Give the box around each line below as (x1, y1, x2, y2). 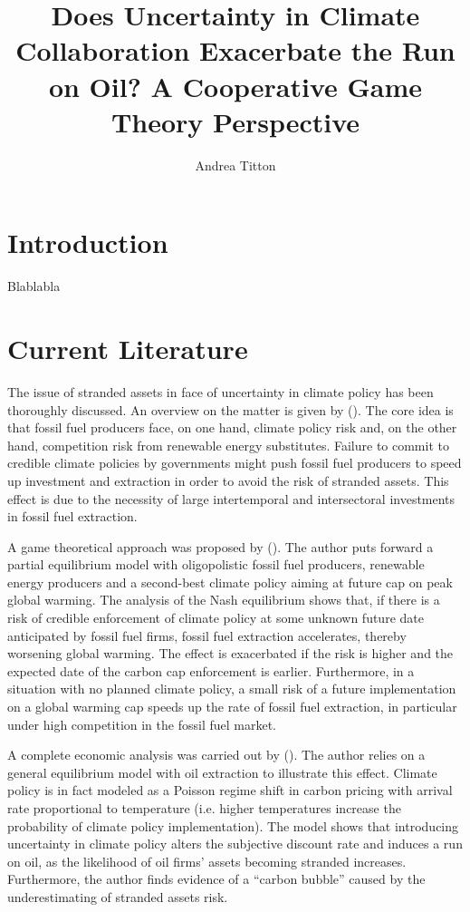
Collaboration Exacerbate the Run (15, 32, 456, 69)
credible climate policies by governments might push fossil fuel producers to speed (7, 453, 462, 472)
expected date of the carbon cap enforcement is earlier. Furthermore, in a (7, 661, 415, 680)
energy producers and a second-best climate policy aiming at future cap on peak (7, 572, 453, 591)
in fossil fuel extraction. (7, 507, 138, 526)
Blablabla (7, 277, 61, 296)
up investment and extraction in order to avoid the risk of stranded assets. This (7, 471, 449, 490)
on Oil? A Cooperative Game (48, 67, 423, 104)
